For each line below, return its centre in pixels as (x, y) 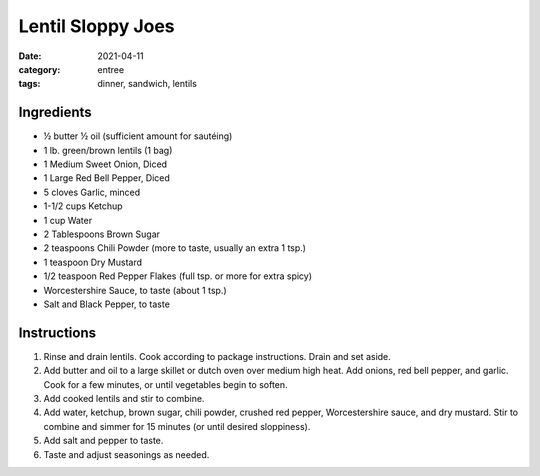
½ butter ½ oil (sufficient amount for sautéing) (138, 136)
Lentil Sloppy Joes (96, 26)
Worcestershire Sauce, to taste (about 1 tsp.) (135, 290)
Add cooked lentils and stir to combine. (124, 398)
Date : (30, 56)
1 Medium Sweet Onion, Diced (105, 164)
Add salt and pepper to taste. (103, 441)
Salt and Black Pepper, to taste (106, 304)
